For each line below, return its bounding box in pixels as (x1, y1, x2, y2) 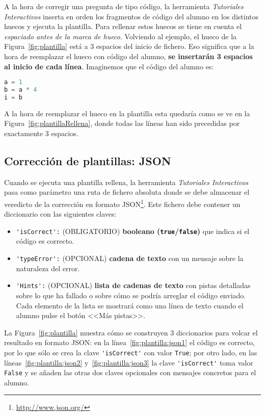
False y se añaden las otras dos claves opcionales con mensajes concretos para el (4, 367, 256, 378)
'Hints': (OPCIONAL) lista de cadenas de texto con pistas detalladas (16, 280, 251, 291)
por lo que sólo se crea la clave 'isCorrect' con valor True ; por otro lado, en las (4, 347, 257, 357)
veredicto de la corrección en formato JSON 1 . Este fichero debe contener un (4, 197, 241, 209)
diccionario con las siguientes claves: (4, 209, 117, 219)
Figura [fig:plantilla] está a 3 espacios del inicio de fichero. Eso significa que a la (4, 41, 254, 51)
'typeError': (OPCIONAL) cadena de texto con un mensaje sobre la (16, 253, 244, 264)
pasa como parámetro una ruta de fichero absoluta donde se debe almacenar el (4, 187, 250, 197)
